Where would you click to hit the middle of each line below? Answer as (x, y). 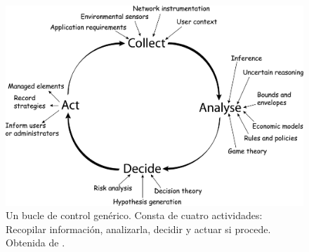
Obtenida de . (35, 243)
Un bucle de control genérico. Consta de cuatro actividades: (134, 215)
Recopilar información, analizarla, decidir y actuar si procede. (138, 229)
